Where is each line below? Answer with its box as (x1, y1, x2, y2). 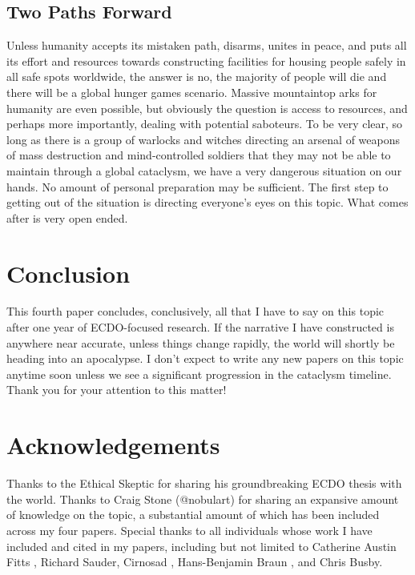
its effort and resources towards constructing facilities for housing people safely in (6, 52, 406, 69)
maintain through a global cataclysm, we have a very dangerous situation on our (6, 162, 402, 179)
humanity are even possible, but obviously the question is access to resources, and (6, 99, 408, 116)
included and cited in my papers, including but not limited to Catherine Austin (6, 537, 397, 554)
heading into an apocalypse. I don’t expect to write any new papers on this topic (6, 350, 404, 367)
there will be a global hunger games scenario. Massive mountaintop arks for (6, 83, 377, 100)
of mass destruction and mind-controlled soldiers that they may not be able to (6, 147, 391, 163)
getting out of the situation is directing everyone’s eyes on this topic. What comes (6, 194, 409, 211)
